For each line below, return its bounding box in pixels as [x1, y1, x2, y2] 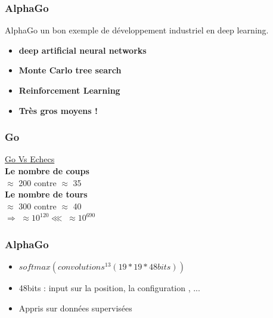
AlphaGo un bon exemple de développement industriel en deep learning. [5, 24, 269, 36]
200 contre [18, 176, 57, 189]
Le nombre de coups [5, 165, 89, 177]
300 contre [18, 199, 57, 212]
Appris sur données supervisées [18, 301, 132, 314]
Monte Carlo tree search [18, 64, 122, 76]
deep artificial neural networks [18, 44, 147, 56]
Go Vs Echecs [5, 153, 55, 165]
